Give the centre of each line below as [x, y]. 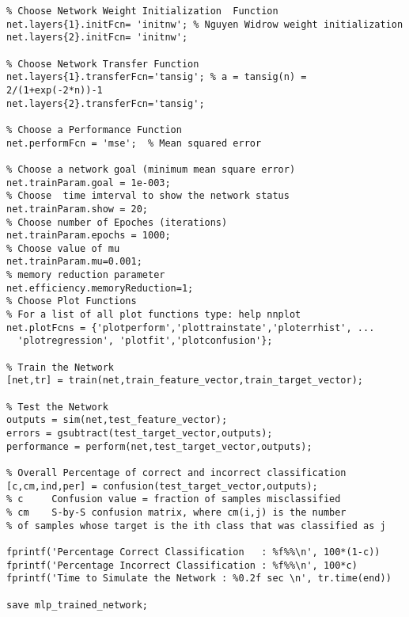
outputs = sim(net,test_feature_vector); [117, 420]
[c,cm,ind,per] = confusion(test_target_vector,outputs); [162, 486]
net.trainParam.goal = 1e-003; [89, 183]
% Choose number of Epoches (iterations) [117, 222]
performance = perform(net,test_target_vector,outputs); [159, 446]
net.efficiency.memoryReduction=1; [100, 288]
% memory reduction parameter [86, 275]
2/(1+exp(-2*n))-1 [55, 90]
